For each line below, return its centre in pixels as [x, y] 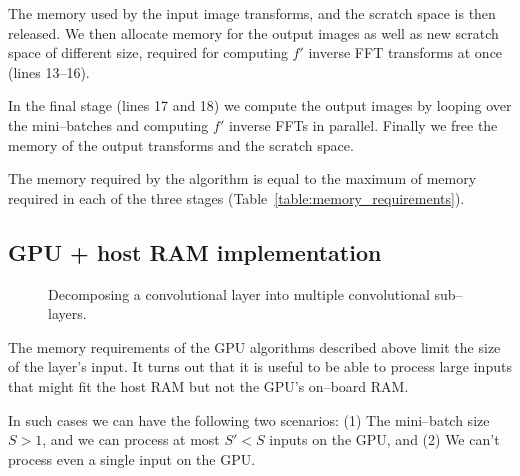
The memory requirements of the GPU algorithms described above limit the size [254, 346]
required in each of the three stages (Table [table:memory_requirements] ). [236, 197]
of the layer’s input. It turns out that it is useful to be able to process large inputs [260, 366]
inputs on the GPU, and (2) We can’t [384, 439]
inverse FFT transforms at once [405, 52]
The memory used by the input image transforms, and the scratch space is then [252, 13]
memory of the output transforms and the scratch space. [181, 144]
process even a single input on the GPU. [132, 458]
